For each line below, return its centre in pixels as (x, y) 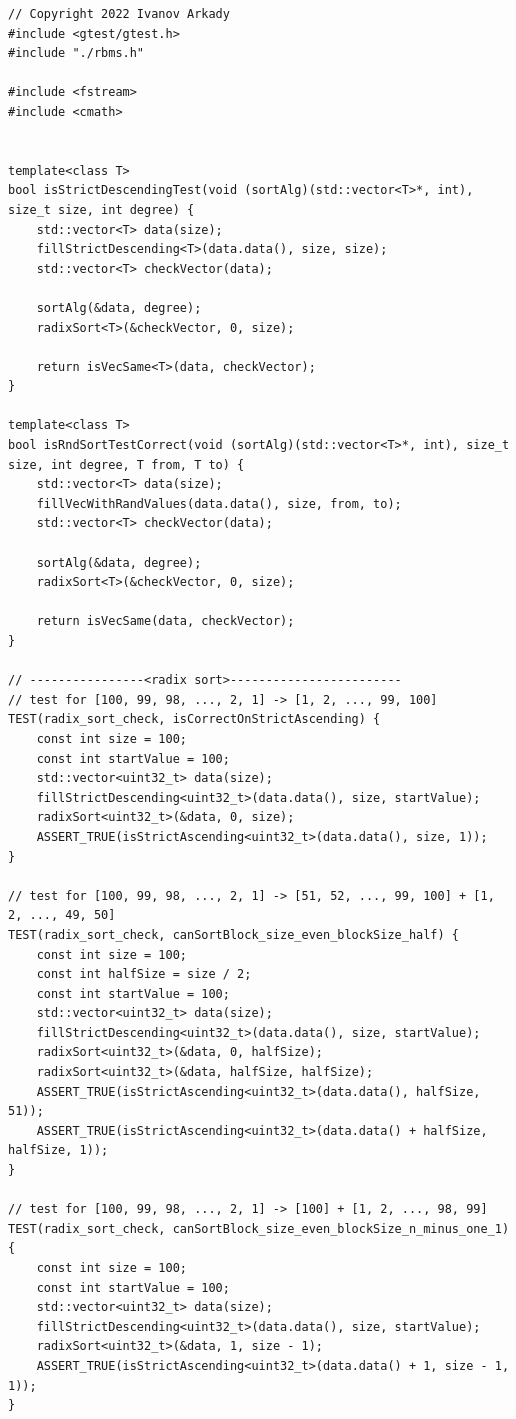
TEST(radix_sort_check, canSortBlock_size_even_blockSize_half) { (234, 934)
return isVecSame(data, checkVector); (165, 621)
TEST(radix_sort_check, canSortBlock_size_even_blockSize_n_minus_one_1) (259, 1228)
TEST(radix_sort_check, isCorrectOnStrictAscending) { (194, 719)
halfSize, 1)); (58, 1150)
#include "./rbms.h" (76, 53)
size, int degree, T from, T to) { (126, 464)
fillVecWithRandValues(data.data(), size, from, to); (219, 503)
